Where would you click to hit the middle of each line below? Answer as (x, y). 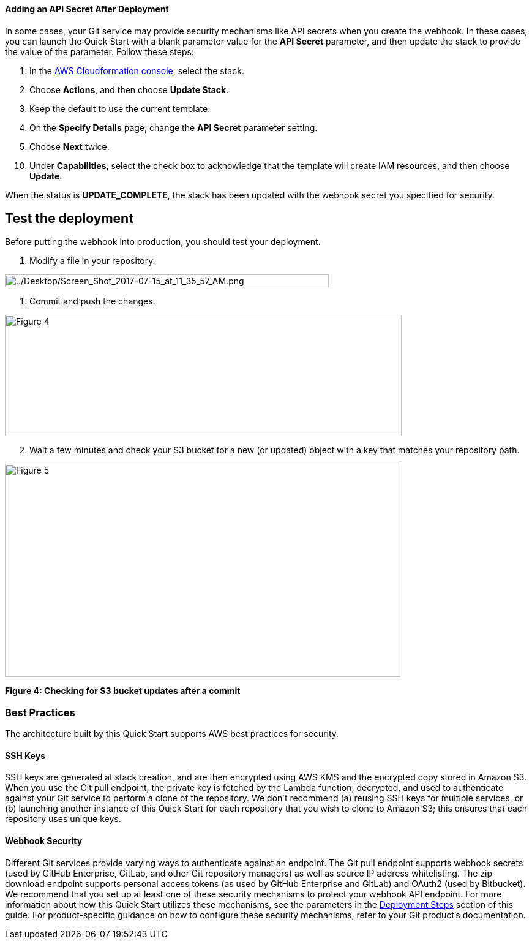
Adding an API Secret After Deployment (87, 9)
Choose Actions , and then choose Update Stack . (129, 89)
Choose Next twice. (69, 146)
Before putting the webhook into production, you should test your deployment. (163, 242)
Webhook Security (44, 841)
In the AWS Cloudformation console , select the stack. (137, 70)
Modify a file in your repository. (92, 261)
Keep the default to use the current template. (120, 108)
